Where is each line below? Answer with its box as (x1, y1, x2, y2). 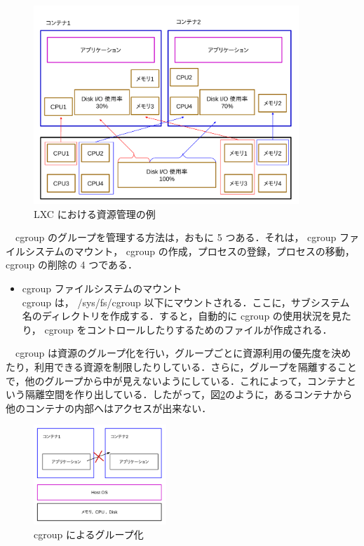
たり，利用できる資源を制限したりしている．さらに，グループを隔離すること (6, 360, 357, 374)
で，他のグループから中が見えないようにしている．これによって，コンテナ (6, 373, 346, 388)
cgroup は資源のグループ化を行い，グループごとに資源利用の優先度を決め (15, 346, 351, 360)
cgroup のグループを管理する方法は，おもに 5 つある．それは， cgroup (15, 230, 337, 245)
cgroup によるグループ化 (34, 526, 144, 541)
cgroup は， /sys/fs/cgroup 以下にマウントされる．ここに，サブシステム (22, 294, 350, 309)
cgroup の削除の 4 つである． (6, 257, 138, 272)
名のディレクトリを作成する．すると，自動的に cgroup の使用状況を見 (22, 308, 342, 323)
